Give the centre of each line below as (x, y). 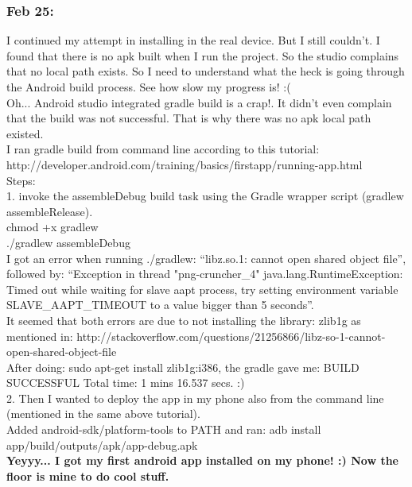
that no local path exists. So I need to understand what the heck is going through (206, 71)
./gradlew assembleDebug (68, 242)
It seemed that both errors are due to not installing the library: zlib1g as (184, 320)
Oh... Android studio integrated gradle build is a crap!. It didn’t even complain (199, 102)
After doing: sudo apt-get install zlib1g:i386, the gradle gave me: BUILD (183, 367)
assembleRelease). (50, 211)
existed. (25, 133)
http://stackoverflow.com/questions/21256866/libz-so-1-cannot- (231, 336)
